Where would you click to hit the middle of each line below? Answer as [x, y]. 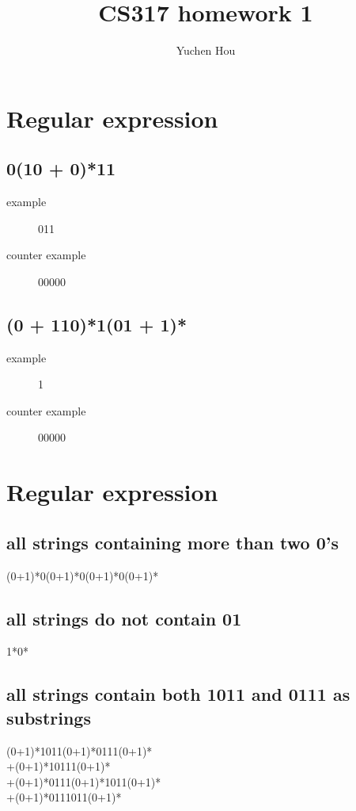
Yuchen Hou [206, 50]
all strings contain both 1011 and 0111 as [178, 694]
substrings [49, 717]
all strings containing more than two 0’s [173, 542]
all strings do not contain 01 [124, 618]
